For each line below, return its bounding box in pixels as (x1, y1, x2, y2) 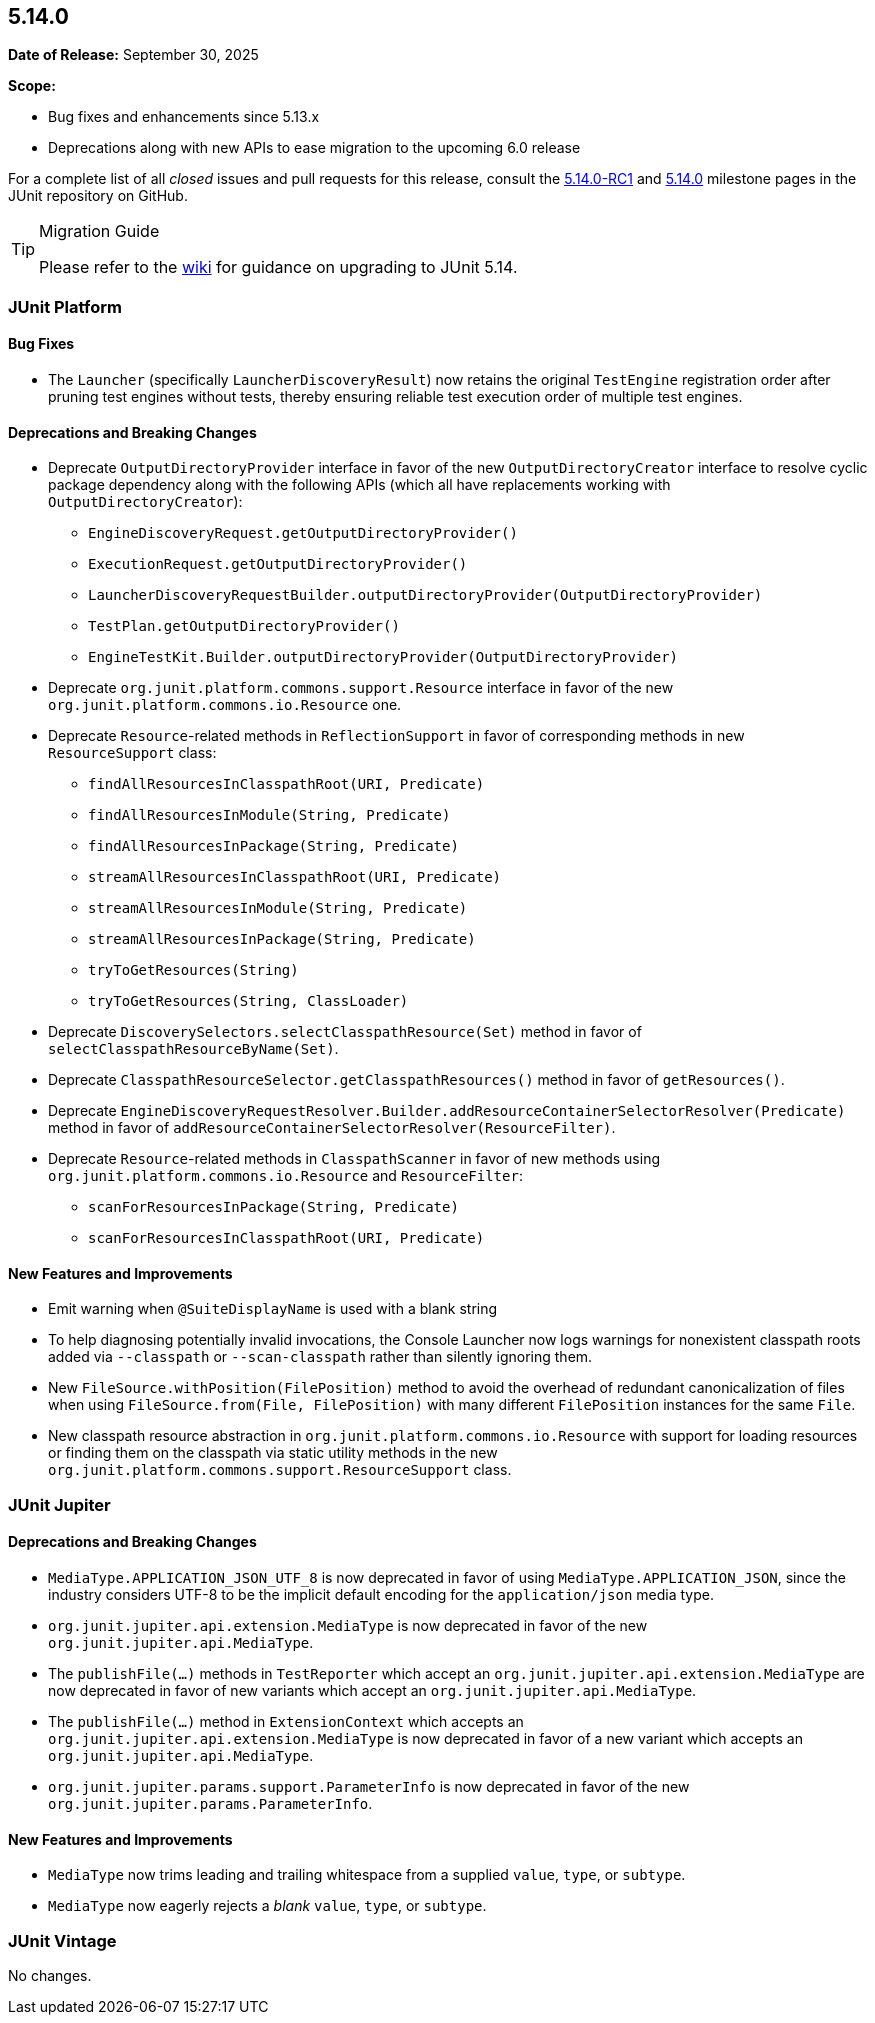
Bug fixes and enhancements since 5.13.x (48, 108, 320, 126)
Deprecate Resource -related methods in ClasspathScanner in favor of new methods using (48, 1150, 660, 1168)
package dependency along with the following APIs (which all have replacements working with (48, 476, 671, 494)
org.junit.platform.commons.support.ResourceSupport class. (48, 1461, 512, 1479)
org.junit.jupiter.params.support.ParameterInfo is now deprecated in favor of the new (48, 1778, 690, 1796)
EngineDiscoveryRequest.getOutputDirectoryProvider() (88, 525, 518, 542)
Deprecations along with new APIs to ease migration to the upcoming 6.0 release (48, 139, 581, 157)
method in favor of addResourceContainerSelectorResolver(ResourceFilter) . (48, 1119, 616, 1137)
